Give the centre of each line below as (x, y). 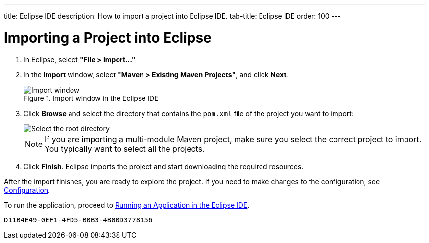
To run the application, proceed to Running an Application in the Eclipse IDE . (127, 205)
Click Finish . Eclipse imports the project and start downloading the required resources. (164, 166)
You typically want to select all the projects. (125, 149)
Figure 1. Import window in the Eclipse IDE (91, 98)
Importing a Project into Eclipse (108, 37)
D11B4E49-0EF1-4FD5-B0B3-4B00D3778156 (78, 220)
